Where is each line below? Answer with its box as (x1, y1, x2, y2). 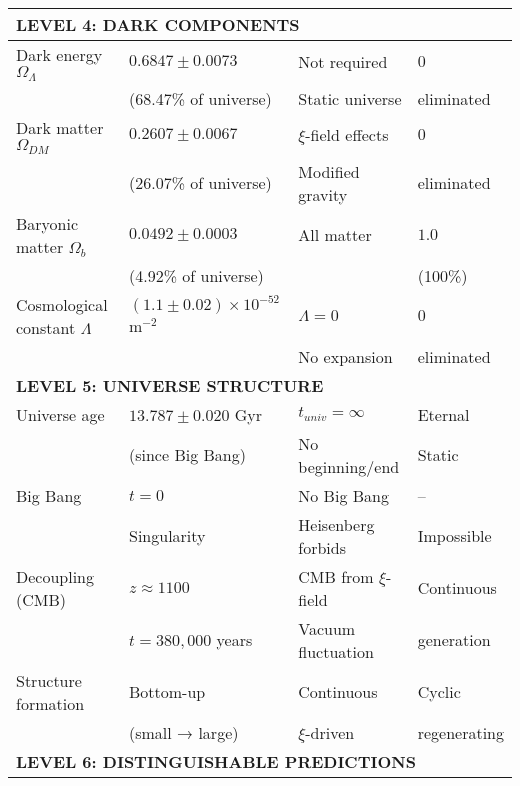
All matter (298, 223, 372, 247)
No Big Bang (298, 483, 389, 507)
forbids (298, 535, 346, 559)
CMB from (298, 564, 374, 588)
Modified (298, 159, 360, 183)
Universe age (16, 402, 105, 426)
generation (417, 628, 491, 652)
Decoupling (16, 564, 95, 588)
